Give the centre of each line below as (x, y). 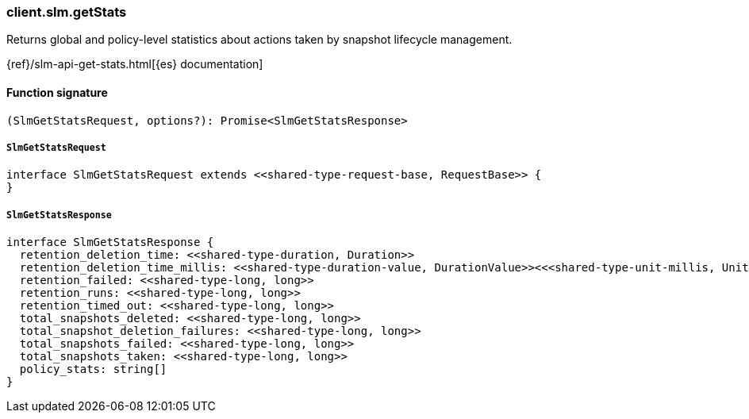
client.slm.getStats (67, 12)
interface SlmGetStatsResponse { (110, 242)
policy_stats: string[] (93, 369)
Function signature (57, 92)
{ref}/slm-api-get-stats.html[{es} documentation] (135, 64)
